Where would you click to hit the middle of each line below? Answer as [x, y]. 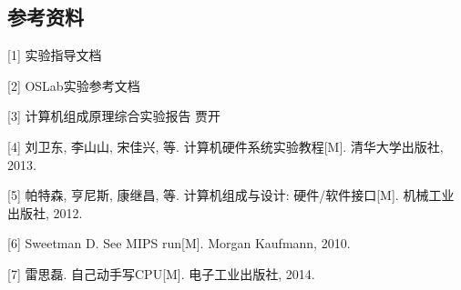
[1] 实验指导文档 [55, 55]
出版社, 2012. [45, 212]
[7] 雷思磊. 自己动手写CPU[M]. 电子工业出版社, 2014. [161, 273]
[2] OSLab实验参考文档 [74, 85]
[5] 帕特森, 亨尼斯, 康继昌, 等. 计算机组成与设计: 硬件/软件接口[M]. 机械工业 [231, 195]
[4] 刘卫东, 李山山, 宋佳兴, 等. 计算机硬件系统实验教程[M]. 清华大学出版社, [225, 146]
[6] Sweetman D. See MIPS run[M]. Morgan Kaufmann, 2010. [179, 243]
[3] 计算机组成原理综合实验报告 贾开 [114, 116]
